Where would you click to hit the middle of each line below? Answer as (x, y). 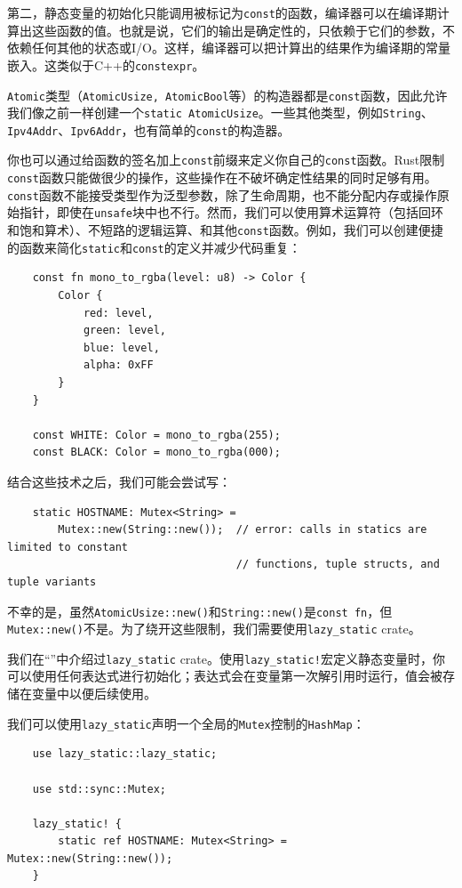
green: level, (124, 331)
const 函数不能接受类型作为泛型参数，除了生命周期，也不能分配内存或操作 (222, 194)
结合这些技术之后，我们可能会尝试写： (119, 481)
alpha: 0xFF (118, 365)
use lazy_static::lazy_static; (125, 754)
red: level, (118, 313)
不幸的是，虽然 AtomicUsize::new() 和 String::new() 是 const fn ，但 (200, 611)
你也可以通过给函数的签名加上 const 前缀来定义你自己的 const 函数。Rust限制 (226, 160)
